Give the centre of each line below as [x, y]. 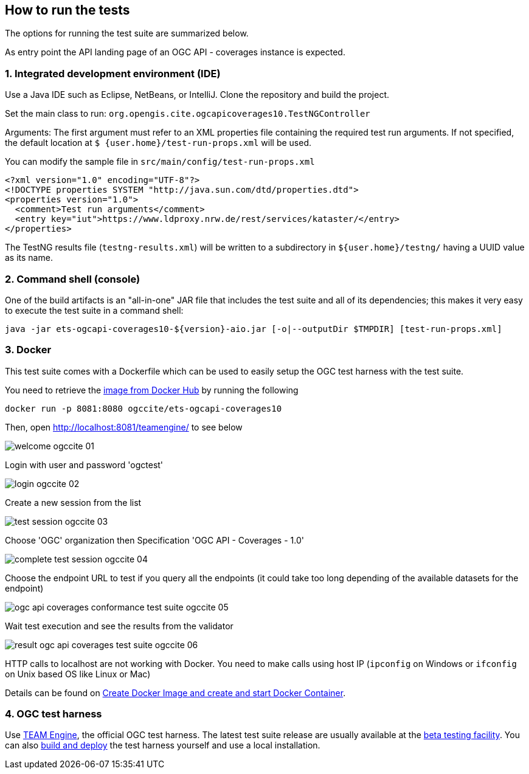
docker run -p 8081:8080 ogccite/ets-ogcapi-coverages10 [143, 408]
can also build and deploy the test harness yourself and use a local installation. [163, 745]
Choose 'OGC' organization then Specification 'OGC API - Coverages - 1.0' [154, 540]
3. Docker [28, 350]
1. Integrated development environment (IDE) [113, 73]
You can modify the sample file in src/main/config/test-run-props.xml [160, 162]
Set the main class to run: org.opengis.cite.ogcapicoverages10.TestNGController [188, 114]
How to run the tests [67, 10]
